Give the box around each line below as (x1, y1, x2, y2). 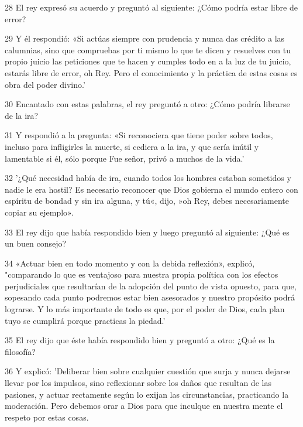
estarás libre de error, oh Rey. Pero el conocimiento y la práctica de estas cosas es (5, 66, 298, 78)
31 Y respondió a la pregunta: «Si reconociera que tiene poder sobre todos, (5, 129, 273, 141)
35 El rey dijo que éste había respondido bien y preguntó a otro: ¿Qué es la (5, 334, 275, 346)
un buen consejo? (5, 237, 67, 250)
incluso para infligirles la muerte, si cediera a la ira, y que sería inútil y (5, 140, 259, 152)
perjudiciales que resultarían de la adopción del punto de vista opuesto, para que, (5, 279, 297, 292)
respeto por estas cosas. (5, 411, 89, 423)
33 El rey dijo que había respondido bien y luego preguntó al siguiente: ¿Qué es (5, 226, 290, 238)
